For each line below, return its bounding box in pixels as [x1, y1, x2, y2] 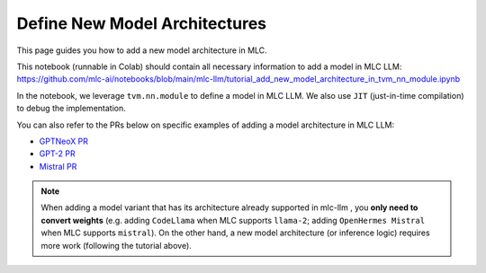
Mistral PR [39, 161, 77, 172]
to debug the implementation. [16, 103, 126, 114]
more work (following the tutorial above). [40, 240, 193, 251]
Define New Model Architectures [16, 13, 267, 33]
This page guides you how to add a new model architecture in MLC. [16, 45, 267, 56]
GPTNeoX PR [39, 136, 89, 146]
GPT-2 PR [39, 148, 76, 159]
